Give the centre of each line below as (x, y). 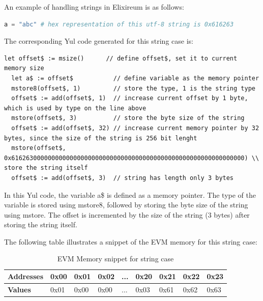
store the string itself (46, 168)
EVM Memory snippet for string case (115, 259)
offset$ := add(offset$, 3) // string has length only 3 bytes (123, 178)
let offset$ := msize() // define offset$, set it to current (121, 58)
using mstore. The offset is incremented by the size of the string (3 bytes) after (127, 214)
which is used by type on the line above (75, 108)
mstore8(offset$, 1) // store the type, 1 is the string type (133, 88)
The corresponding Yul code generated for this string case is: (99, 41)
